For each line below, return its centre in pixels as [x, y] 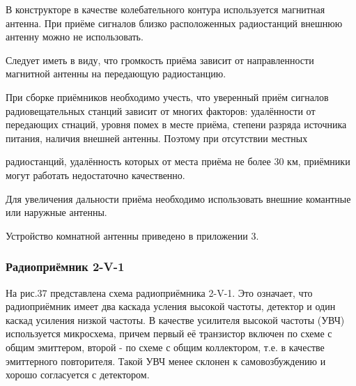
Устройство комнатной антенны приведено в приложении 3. [132, 235]
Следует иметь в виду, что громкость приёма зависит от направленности [160, 60]
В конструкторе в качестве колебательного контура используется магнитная [165, 9]
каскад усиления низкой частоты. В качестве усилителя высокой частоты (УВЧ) [175, 319]
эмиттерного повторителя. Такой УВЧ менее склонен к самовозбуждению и [166, 361]
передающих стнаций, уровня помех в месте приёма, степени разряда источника [176, 124]
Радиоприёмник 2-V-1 [65, 267]
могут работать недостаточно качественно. [95, 175]
